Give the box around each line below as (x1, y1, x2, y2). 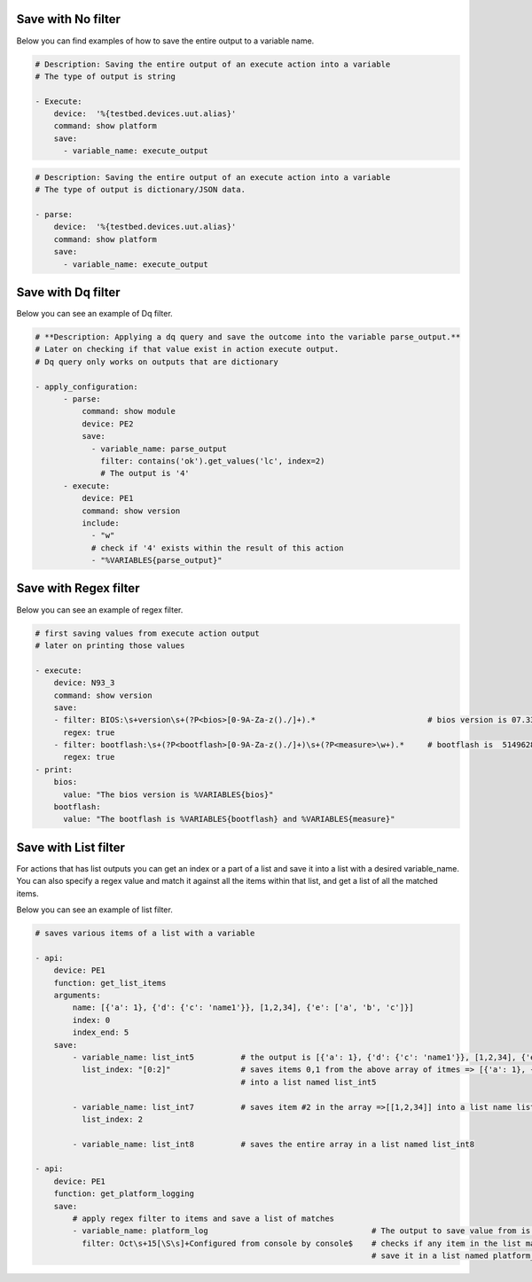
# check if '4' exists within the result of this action (90, 543, 344, 553)
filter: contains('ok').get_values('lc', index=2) (100, 456, 325, 465)
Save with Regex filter (16, 581, 140, 596)
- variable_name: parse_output (90, 443, 228, 454)
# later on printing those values (35, 640, 185, 651)
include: (81, 518, 120, 528)
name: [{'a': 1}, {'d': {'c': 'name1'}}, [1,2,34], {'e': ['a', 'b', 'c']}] (72, 1003, 414, 1012)
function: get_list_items (53, 978, 167, 988)
